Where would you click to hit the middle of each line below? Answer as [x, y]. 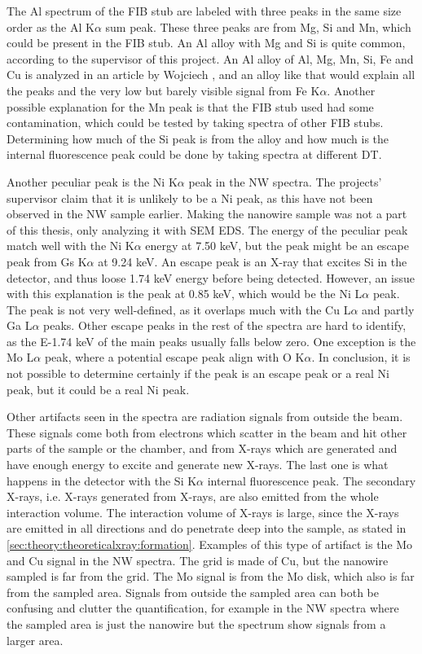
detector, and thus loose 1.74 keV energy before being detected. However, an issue [211, 277]
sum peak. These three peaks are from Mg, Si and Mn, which [258, 26]
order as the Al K [51, 26]
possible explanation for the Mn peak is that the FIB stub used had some [190, 106]
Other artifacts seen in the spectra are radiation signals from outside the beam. [205, 417]
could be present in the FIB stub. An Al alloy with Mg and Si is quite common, [206, 43]
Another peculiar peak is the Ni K [92, 181]
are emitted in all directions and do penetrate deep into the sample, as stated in [207, 528]
